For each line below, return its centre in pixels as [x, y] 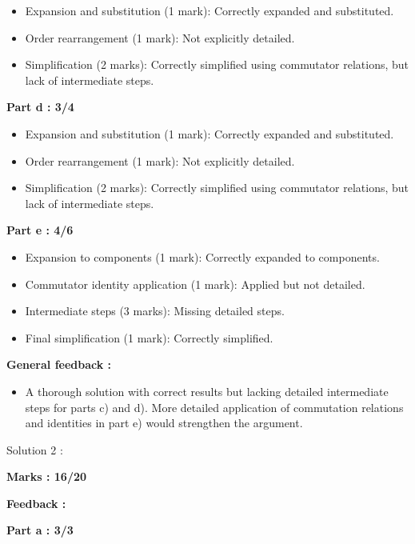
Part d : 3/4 [40, 107]
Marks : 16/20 [47, 476]
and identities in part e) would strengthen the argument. [164, 423]
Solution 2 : [35, 449]
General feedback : [59, 364]
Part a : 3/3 [40, 530]
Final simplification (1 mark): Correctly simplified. [149, 337]
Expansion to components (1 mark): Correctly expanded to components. [202, 256]
